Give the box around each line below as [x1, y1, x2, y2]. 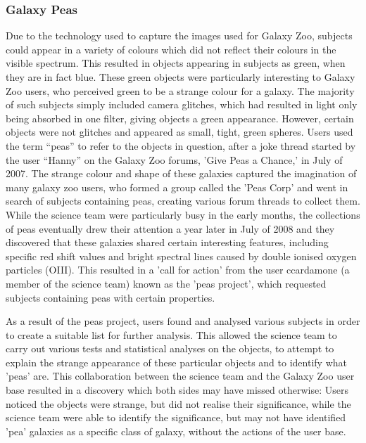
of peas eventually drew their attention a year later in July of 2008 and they [6, 221, 335, 236]
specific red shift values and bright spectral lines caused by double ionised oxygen [6, 248, 357, 263]
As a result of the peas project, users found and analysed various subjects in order [6, 314, 360, 328]
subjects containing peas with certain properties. [6, 290, 215, 304]
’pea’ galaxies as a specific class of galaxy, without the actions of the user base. [6, 423, 346, 438]
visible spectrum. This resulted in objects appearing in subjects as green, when [6, 56, 346, 70]
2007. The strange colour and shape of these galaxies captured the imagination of [6, 166, 357, 181]
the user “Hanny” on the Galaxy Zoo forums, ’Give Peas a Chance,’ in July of [6, 152, 343, 167]
